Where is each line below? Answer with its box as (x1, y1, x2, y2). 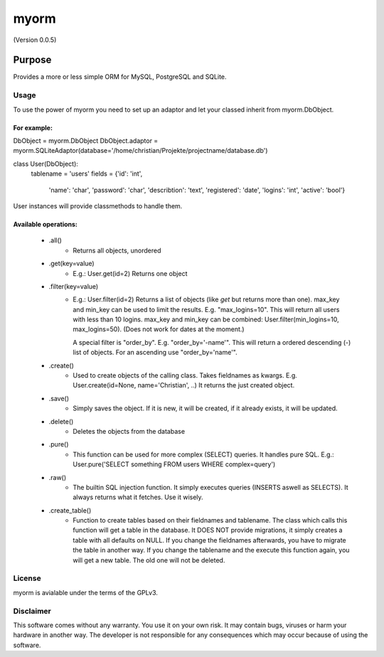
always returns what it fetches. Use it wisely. (73, 493, 203, 501)
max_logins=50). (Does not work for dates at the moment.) (73, 325, 245, 333)
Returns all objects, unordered (73, 246, 161, 255)
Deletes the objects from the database (73, 427, 185, 435)
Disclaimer (13, 606, 51, 616)
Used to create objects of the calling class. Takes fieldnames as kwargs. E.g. (73, 371, 298, 380)
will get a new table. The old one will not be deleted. (73, 555, 225, 565)
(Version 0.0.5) (13, 36, 57, 44)
